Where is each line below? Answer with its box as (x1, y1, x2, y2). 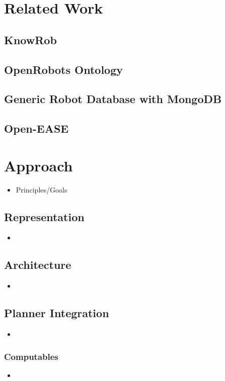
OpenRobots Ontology (4, 61, 123, 77)
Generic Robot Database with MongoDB (4, 91, 222, 107)
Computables (4, 350, 58, 362)
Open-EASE (4, 121, 69, 136)
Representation (4, 209, 85, 224)
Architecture (4, 257, 71, 272)
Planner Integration (4, 305, 109, 321)
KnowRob (4, 32, 57, 47)
